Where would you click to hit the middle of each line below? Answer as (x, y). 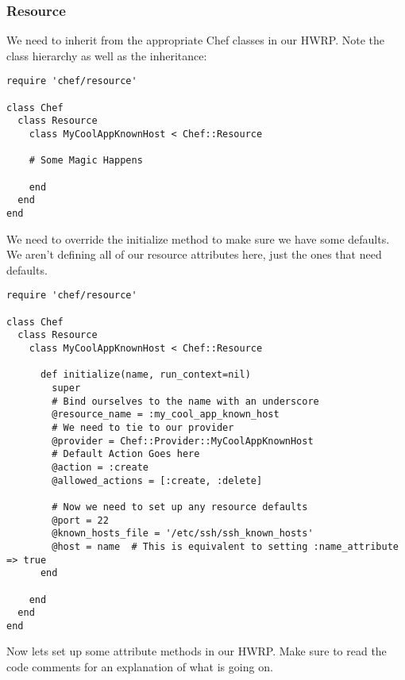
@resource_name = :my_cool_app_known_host (166, 415)
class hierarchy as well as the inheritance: (107, 55)
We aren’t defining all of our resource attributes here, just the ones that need (194, 254)
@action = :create (100, 467)
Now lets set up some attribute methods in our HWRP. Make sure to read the (197, 651)
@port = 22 (80, 520)
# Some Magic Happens (86, 161)
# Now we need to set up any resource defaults (180, 507)
